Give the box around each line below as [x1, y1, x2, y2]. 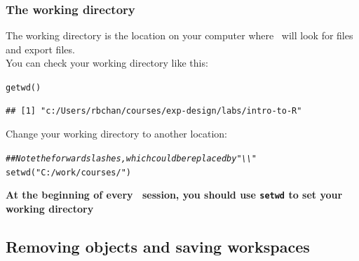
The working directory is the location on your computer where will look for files [6, 28, 353, 43]
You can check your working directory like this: [6, 55, 208, 70]
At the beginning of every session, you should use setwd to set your [6, 187, 343, 202]
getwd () [6, 83, 41, 93]
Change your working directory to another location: [6, 126, 228, 141]
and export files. [6, 41, 75, 56]
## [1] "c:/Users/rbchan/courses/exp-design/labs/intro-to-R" [6, 105, 302, 116]
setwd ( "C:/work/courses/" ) [6, 167, 131, 178]
